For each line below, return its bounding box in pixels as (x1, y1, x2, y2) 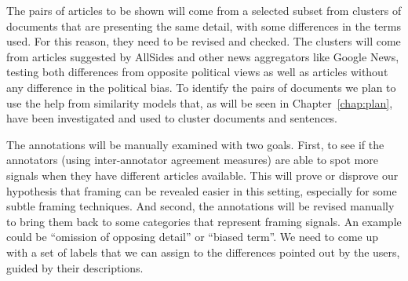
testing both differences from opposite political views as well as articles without (6, 64, 388, 80)
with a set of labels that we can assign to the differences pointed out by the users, (6, 243, 400, 260)
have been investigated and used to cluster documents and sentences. (6, 110, 338, 126)
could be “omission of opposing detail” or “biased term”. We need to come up (6, 228, 379, 245)
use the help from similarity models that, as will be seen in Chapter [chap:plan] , (6, 94, 393, 111)
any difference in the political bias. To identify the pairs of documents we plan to (6, 78, 396, 95)
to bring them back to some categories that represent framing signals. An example (6, 213, 402, 229)
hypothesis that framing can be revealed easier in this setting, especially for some (6, 182, 397, 199)
